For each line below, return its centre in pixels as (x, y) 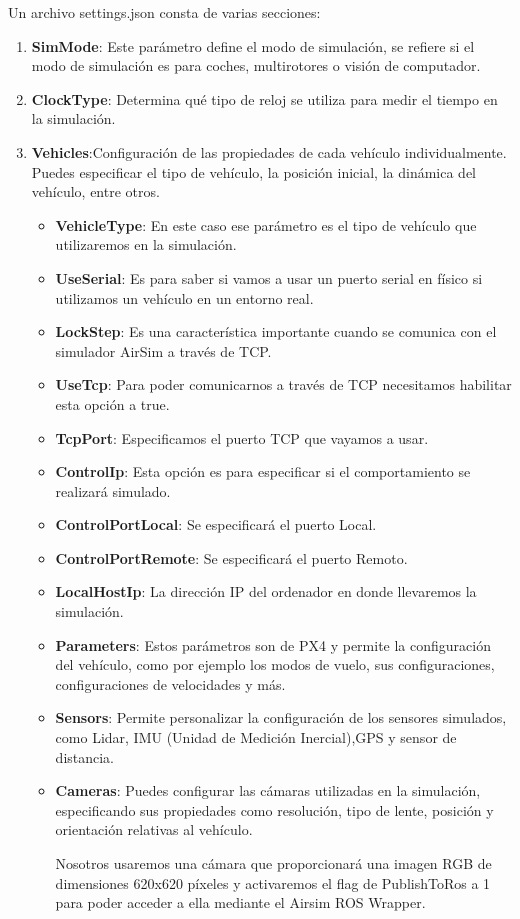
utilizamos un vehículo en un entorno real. (184, 297)
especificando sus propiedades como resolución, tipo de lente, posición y (274, 809)
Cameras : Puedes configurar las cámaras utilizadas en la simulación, (268, 790)
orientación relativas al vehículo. (154, 829)
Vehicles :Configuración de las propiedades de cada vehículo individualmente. (269, 151)
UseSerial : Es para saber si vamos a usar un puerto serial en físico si (269, 277)
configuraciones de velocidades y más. (170, 683)
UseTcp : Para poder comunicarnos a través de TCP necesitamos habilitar (283, 384)
